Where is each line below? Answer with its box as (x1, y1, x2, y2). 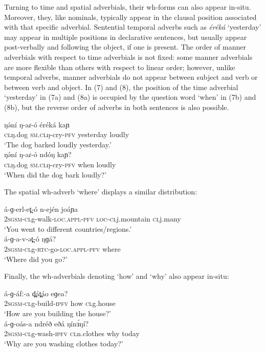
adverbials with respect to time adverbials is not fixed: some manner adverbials (4, 51, 253, 62)
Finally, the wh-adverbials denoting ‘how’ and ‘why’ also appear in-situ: (4, 271, 229, 281)
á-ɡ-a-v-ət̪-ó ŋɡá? (4, 233, 56, 244)
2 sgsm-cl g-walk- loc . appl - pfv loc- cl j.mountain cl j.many (4, 213, 181, 224)
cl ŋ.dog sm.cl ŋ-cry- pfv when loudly (4, 159, 116, 169)
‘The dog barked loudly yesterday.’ (4, 139, 112, 149)
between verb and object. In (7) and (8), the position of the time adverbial (4, 81, 238, 92)
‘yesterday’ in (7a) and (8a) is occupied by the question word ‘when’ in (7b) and (4, 92, 256, 102)
